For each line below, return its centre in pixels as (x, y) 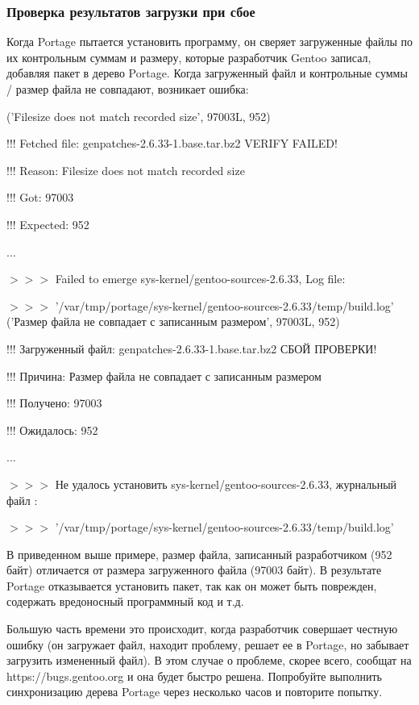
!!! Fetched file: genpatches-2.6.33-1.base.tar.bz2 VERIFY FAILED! (172, 143)
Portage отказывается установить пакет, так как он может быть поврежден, (192, 585)
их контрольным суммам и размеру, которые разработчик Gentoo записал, (189, 57)
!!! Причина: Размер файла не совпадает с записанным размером (164, 375)
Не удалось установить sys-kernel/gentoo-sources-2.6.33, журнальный (226, 484)
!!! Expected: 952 (48, 224)
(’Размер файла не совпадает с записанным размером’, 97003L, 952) (173, 321)
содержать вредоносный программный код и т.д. (125, 601)
